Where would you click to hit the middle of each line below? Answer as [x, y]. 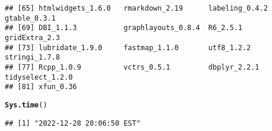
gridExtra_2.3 [33, 37]
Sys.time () [26, 105]
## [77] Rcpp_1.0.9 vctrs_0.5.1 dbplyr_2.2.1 [132, 67]
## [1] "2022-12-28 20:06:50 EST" [73, 123]
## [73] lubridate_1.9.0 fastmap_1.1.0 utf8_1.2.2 [128, 48]
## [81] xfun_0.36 [41, 87]
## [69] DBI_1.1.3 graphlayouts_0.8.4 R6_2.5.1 [124, 28]
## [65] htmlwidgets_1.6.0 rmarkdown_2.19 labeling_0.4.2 [136, 8]
